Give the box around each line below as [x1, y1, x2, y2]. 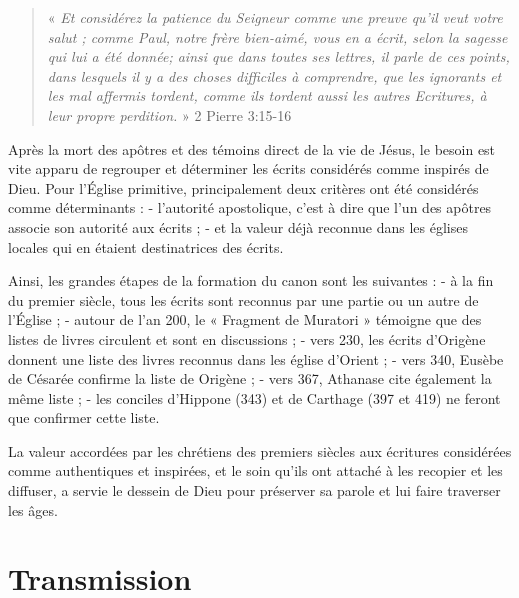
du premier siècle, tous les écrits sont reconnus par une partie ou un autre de [8, 289, 479, 310]
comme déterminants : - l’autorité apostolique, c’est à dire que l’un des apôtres [8, 197, 492, 218]
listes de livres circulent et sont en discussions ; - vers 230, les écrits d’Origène [8, 328, 486, 349]
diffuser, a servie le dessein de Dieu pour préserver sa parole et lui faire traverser [8, 480, 501, 501]
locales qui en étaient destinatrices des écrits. [8, 236, 284, 257]
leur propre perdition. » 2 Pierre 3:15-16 [47, 104, 292, 125]
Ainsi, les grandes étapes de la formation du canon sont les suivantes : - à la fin [8, 270, 494, 291]
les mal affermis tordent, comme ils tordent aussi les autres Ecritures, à [47, 85, 487, 106]
